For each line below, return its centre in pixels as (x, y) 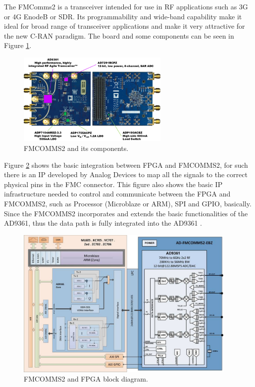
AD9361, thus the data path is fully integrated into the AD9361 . (103, 223)
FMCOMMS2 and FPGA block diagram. (86, 379)
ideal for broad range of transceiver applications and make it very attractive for (125, 26)
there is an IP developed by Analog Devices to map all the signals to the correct (126, 174)
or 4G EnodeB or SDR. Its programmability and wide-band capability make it (123, 16)
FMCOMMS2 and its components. (76, 148)
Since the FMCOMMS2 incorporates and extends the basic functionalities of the (126, 213)
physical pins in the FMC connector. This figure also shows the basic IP (113, 184)
